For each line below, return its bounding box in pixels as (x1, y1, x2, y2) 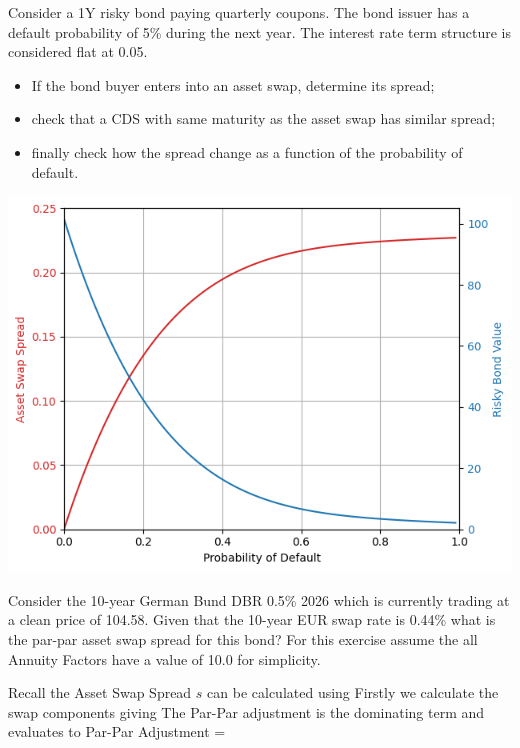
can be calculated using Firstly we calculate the (207, 682, 499, 703)
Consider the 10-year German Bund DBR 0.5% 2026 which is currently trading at (8, 589, 510, 610)
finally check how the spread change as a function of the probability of (31, 141, 463, 162)
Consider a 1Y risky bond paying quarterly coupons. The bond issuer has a (8, 2, 470, 22)
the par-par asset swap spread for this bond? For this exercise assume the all (8, 628, 478, 649)
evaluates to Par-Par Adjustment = (8, 721, 226, 742)
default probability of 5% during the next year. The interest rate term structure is (8, 21, 512, 42)
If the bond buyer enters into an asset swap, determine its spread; (31, 74, 435, 95)
